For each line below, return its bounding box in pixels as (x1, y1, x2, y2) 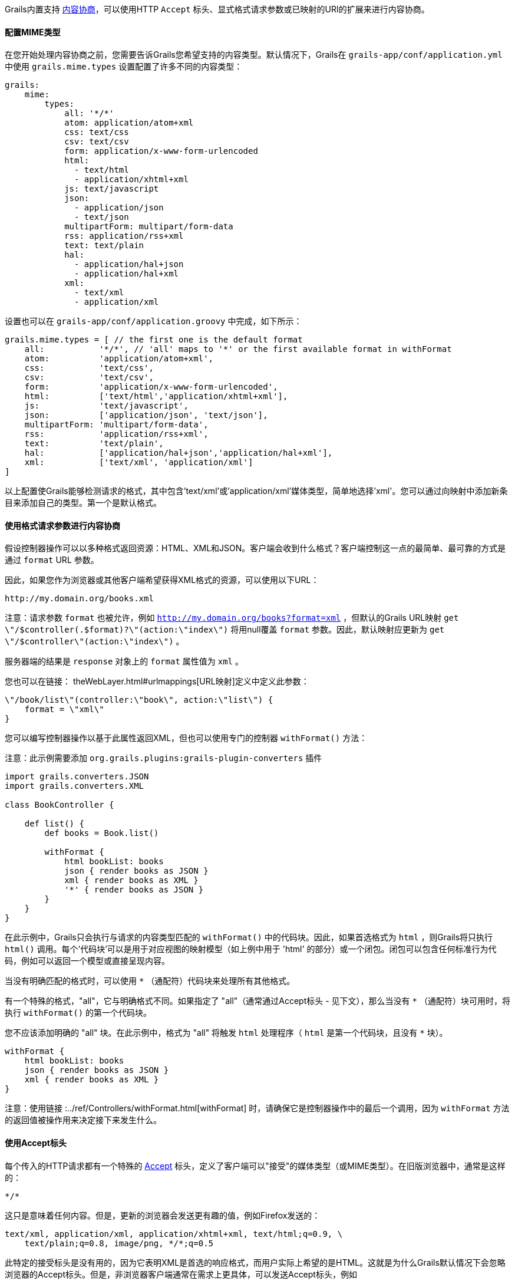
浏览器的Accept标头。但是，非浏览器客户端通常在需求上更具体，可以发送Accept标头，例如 (5, 1269, 357, 1279)
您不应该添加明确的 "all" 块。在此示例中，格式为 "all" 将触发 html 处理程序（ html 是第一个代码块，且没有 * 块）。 (5, 1028, 448, 1038)
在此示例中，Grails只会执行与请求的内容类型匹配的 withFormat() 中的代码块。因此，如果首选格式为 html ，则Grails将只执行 (5, 932, 493, 943)
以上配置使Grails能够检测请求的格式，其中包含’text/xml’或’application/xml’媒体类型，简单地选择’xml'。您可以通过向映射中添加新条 (5, 486, 508, 496)
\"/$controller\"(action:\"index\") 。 (5, 636, 184, 647)
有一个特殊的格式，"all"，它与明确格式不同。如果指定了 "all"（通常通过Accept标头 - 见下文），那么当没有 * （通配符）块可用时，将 (5, 996, 510, 1006)
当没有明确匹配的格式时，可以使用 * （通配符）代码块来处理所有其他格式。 (5, 976, 295, 986)
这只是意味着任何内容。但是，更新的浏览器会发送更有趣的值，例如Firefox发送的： (5, 1210, 321, 1220)
